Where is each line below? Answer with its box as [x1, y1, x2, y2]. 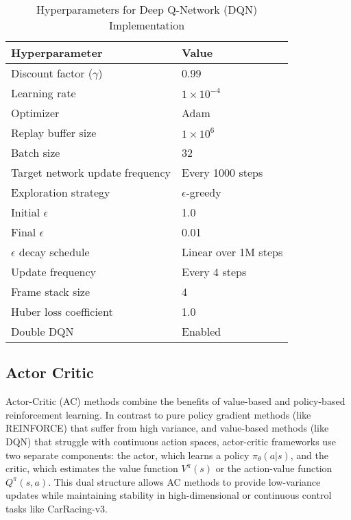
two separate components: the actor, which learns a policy [5, 447, 250, 462]
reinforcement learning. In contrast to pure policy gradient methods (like [5, 407, 311, 421]
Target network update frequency [11, 164, 171, 180]
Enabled [182, 323, 221, 339]
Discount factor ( [11, 65, 93, 81]
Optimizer [11, 105, 60, 121]
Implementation [108, 17, 185, 33]
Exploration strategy [11, 184, 110, 200]
